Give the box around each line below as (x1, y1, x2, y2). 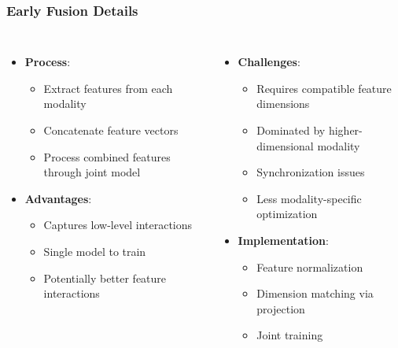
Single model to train (43, 242, 146, 259)
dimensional (256, 137, 314, 154)
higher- (328, 122, 363, 138)
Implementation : (238, 231, 329, 248)
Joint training (256, 327, 323, 343)
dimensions (256, 95, 310, 112)
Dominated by (256, 122, 326, 138)
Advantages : (24, 190, 92, 206)
